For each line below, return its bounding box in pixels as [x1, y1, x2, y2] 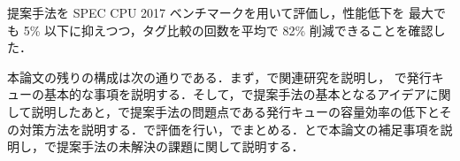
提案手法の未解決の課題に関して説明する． [56, 137, 304, 156]
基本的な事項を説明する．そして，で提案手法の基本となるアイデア [43, 85, 426, 103]
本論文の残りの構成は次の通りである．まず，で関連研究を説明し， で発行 [7, 67, 432, 86]
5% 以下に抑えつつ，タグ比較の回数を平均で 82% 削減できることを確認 [23, 20, 433, 39]
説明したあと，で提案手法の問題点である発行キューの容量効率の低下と [31, 102, 440, 120]
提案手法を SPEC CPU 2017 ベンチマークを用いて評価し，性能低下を [7, 4, 405, 21]
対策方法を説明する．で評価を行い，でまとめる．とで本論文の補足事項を [19, 119, 441, 138]
